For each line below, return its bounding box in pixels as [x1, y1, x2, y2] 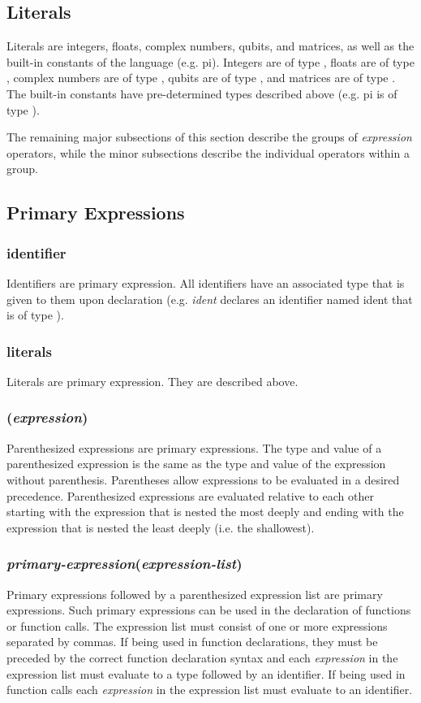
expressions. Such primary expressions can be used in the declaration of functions [6, 601, 411, 618]
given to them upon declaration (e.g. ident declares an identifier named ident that [6, 290, 413, 307]
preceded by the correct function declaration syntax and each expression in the [6, 649, 398, 666]
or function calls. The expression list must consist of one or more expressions [6, 617, 388, 634]
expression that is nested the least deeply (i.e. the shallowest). [6, 519, 315, 536]
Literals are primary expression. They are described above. [6, 372, 299, 389]
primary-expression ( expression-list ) [6, 553, 243, 574]
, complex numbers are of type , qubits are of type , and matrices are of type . [6, 69, 396, 86]
